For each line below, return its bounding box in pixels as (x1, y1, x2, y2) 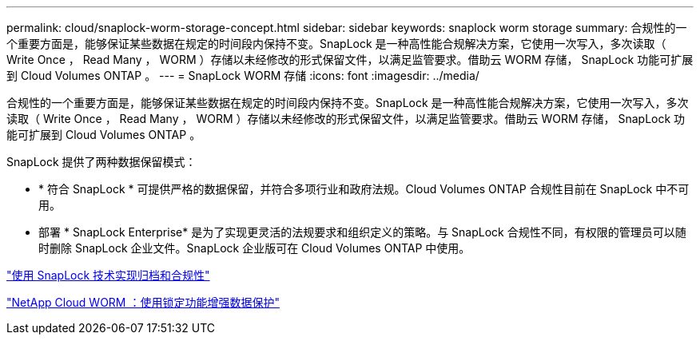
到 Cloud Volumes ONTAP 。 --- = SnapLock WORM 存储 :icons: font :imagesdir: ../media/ (6, 69, 479, 82)
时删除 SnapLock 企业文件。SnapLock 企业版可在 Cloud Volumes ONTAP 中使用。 (38, 241, 471, 255)
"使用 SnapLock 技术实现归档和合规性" (6, 268, 210, 282)
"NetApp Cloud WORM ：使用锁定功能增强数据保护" (6, 295, 280, 309)
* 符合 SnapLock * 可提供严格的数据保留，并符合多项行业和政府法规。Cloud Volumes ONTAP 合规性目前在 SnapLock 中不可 (38, 182, 690, 196)
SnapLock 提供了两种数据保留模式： (6, 155, 197, 169)
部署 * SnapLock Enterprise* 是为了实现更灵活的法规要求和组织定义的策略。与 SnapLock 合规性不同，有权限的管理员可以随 (38, 225, 686, 239)
